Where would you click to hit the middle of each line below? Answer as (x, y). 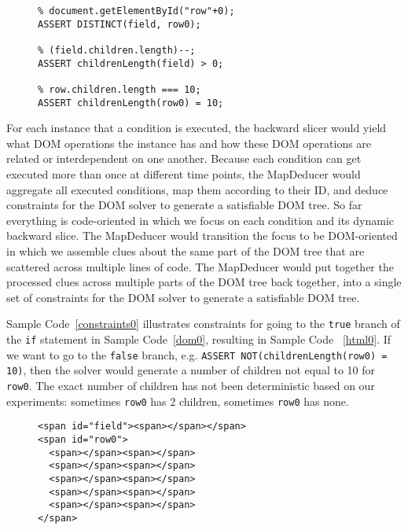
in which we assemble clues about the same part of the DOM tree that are (186, 251)
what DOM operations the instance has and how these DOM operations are (189, 143)
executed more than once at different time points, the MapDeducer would (184, 174)
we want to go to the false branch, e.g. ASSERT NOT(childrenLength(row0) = (197, 354)
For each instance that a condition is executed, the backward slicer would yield (197, 128)
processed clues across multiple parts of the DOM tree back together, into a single (204, 282)
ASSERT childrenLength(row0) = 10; (131, 103)
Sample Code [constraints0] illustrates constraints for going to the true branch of (203, 324)
